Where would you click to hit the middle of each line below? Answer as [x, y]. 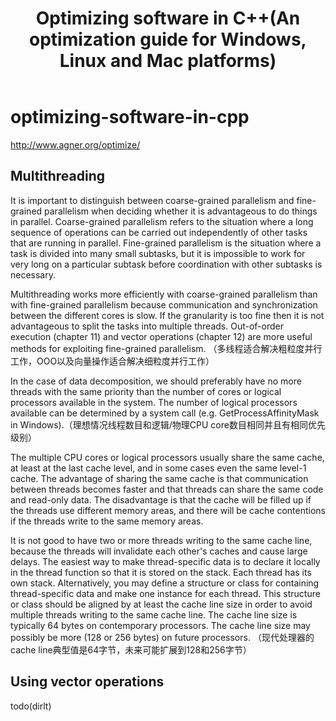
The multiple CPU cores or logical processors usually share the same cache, [167, 457]
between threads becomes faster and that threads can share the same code [167, 489]
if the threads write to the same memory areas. [107, 521]
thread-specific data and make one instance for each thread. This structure [165, 593]
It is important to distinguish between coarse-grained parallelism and [152, 200]
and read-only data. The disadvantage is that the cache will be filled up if [161, 499]
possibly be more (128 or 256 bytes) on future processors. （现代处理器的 [162, 637]
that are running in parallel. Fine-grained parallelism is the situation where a [166, 243]
